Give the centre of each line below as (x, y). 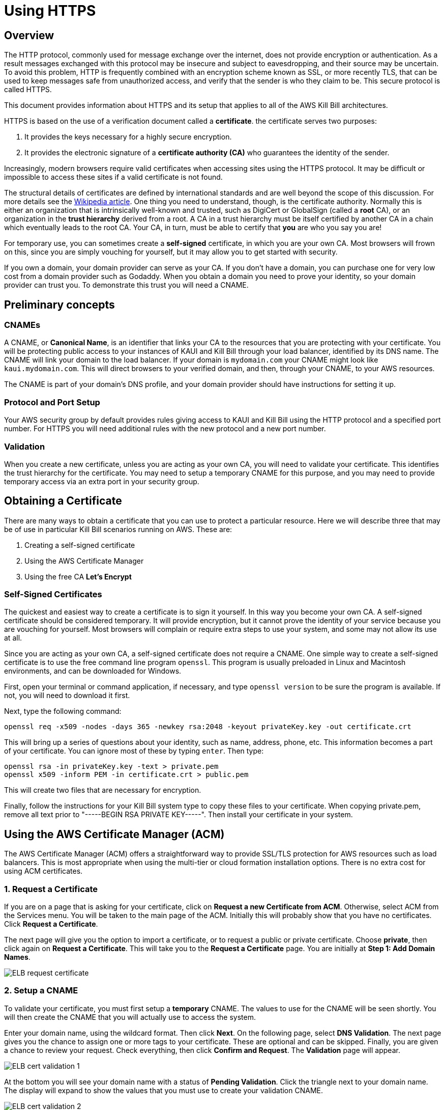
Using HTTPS (50, 11)
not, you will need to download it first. (67, 696)
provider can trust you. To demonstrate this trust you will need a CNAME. (126, 285)
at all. (13, 638)
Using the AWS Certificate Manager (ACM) (114, 834)
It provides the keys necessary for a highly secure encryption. (128, 137)
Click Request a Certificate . (51, 924)
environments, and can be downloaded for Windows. (93, 671)
